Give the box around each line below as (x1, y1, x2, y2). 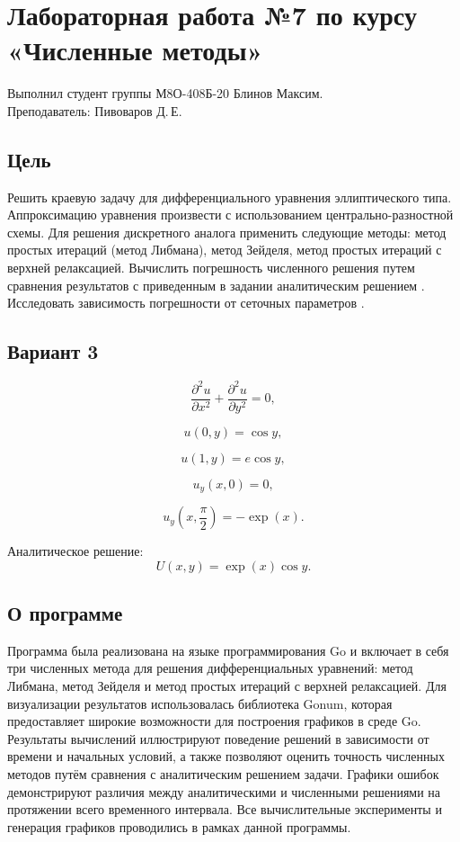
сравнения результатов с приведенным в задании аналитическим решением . (7, 275, 425, 294)
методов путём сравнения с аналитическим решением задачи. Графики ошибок (7, 765, 439, 784)
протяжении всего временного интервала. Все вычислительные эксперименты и (7, 800, 442, 819)
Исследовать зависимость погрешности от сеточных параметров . (7, 293, 365, 312)
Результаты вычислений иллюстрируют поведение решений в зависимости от (7, 729, 429, 748)
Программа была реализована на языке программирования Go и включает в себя (7, 640, 449, 659)
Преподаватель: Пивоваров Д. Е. (7, 101, 182, 120)
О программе (7, 599, 123, 627)
